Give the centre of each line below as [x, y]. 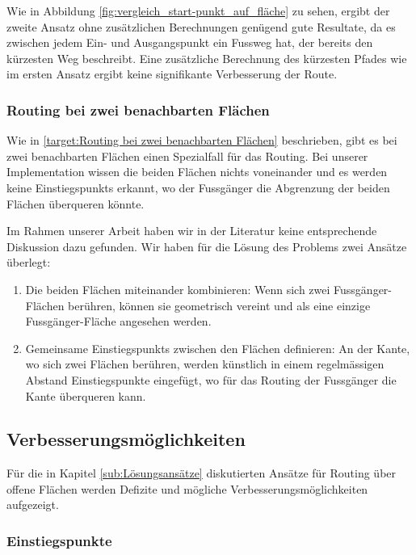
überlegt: [29, 262]
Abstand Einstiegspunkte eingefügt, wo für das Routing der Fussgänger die [211, 379]
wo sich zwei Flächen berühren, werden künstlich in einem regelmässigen [205, 364]
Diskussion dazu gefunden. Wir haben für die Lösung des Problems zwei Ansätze [207, 246]
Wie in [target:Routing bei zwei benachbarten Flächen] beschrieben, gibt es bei [202, 140]
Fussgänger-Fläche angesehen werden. [118, 321]
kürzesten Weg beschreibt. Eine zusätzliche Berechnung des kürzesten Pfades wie [207, 58]
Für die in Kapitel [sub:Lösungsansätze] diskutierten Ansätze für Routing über [202, 473]
